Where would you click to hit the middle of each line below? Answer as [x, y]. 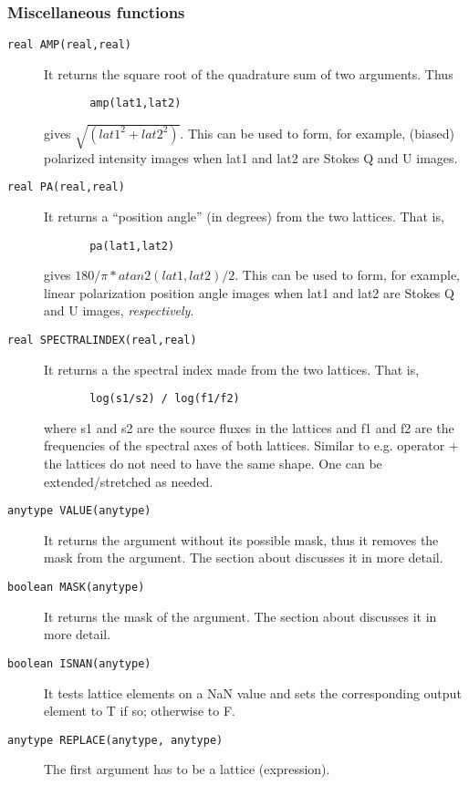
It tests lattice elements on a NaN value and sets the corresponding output [253, 692]
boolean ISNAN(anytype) [79, 663]
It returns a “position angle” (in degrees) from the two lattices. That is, [244, 216]
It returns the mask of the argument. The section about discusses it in [240, 616]
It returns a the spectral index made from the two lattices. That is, [232, 369]
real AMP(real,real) [70, 45]
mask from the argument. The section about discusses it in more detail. [244, 558]
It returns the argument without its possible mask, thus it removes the [241, 539]
